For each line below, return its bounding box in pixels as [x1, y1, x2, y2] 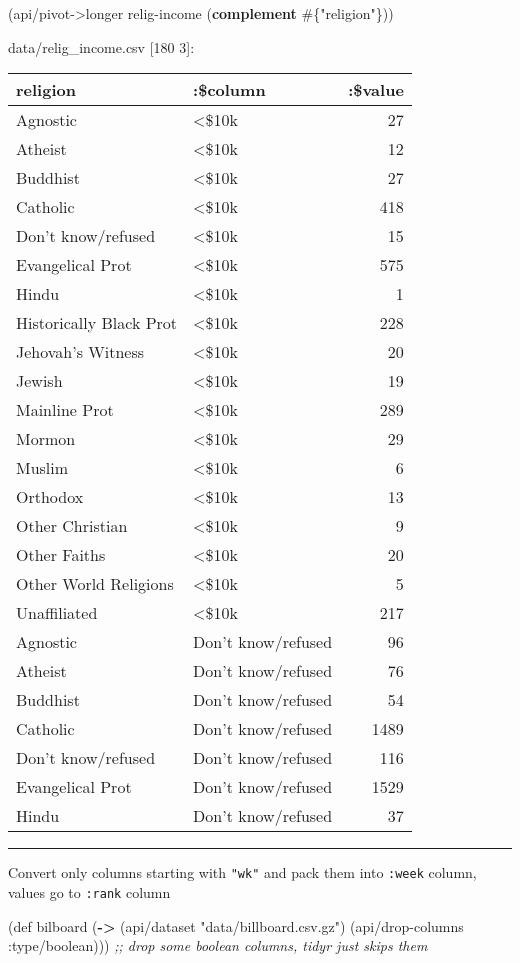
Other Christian [16, 514, 128, 538]
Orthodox [16, 485, 84, 509]
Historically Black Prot [16, 311, 178, 335]
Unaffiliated [16, 601, 98, 625]
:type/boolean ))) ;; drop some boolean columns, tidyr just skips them [8, 935, 428, 956]
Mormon [16, 427, 76, 451]
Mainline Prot [16, 398, 114, 422]
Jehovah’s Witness [16, 340, 145, 364]
